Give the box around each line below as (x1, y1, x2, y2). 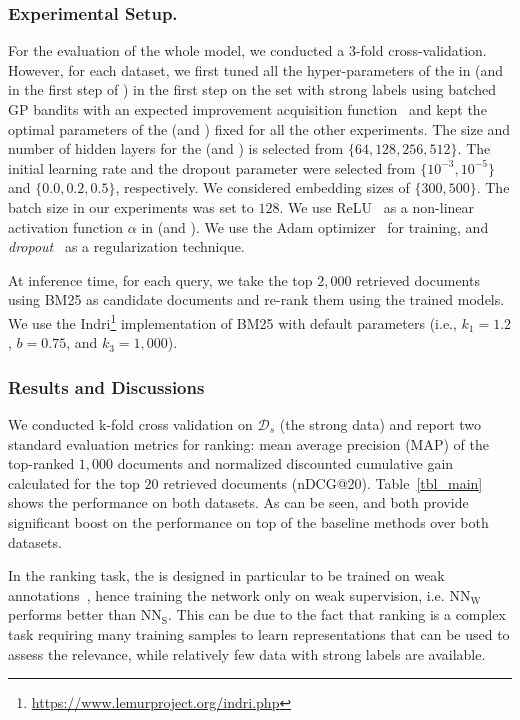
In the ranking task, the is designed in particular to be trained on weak (8, 565, 445, 586)
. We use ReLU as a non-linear (279, 196, 475, 217)
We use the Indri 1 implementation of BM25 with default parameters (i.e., (8, 309, 457, 333)
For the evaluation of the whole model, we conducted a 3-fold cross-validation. (8, 40, 487, 61)
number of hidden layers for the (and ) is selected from (8, 138, 344, 159)
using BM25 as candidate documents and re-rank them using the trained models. (8, 289, 505, 310)
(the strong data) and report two (279, 414, 482, 434)
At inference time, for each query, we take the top (8, 269, 313, 290)
